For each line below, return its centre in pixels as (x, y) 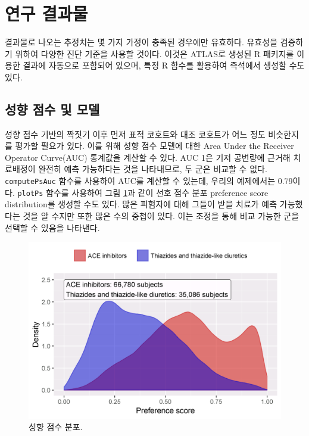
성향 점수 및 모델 (52, 109)
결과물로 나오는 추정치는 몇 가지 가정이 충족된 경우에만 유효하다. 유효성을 (141, 42)
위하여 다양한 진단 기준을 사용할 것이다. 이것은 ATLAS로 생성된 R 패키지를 (154, 53)
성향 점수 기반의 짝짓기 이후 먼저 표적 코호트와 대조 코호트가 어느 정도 (135, 134)
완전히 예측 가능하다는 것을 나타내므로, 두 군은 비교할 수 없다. (153, 169)
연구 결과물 (46, 13)
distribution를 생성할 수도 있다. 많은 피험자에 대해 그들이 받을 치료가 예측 (141, 204)
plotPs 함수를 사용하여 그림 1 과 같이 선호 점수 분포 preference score (143, 192)
